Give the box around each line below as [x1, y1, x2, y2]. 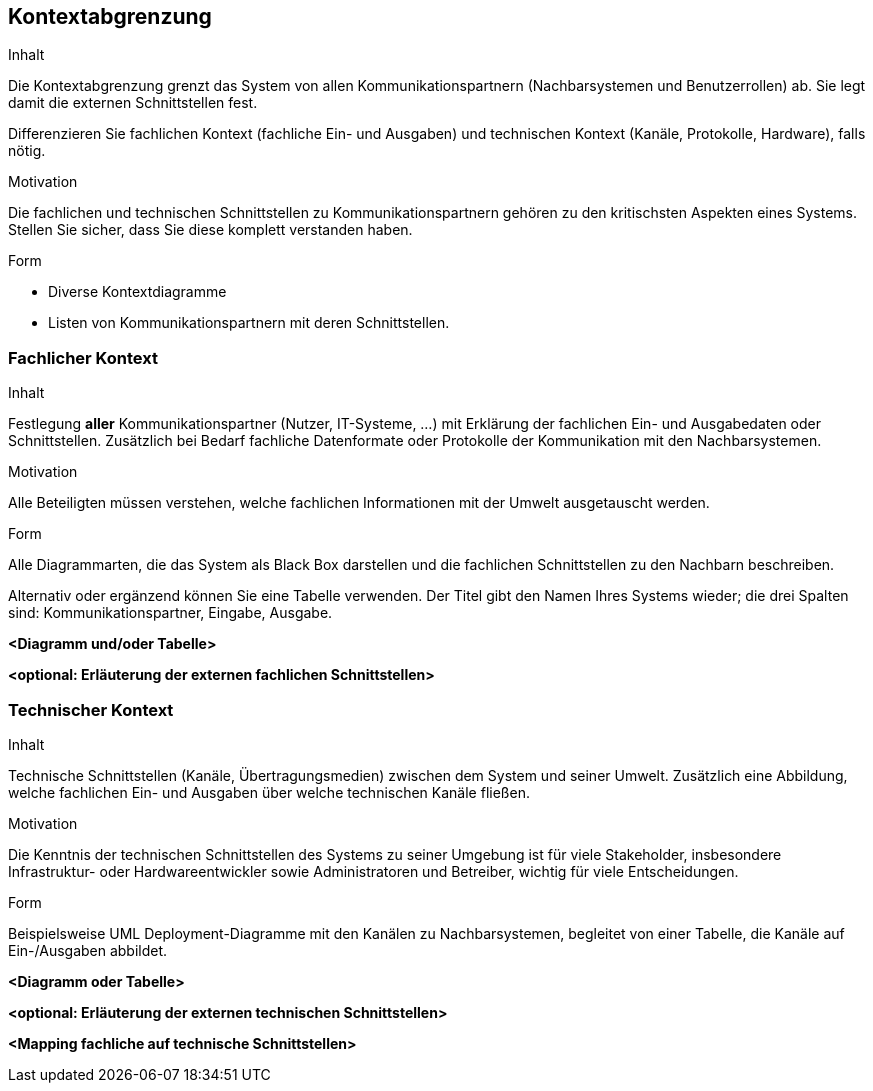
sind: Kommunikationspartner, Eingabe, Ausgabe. [8, 604, 333, 622]
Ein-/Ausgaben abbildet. [8, 941, 168, 959]
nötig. [8, 142, 46, 160]
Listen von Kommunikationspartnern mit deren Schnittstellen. [48, 314, 450, 332]
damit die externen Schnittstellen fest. [8, 94, 258, 112]
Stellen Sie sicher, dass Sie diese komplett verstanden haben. [8, 221, 413, 239]
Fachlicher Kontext [8, 347, 158, 368]
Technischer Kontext [8, 699, 174, 720]
